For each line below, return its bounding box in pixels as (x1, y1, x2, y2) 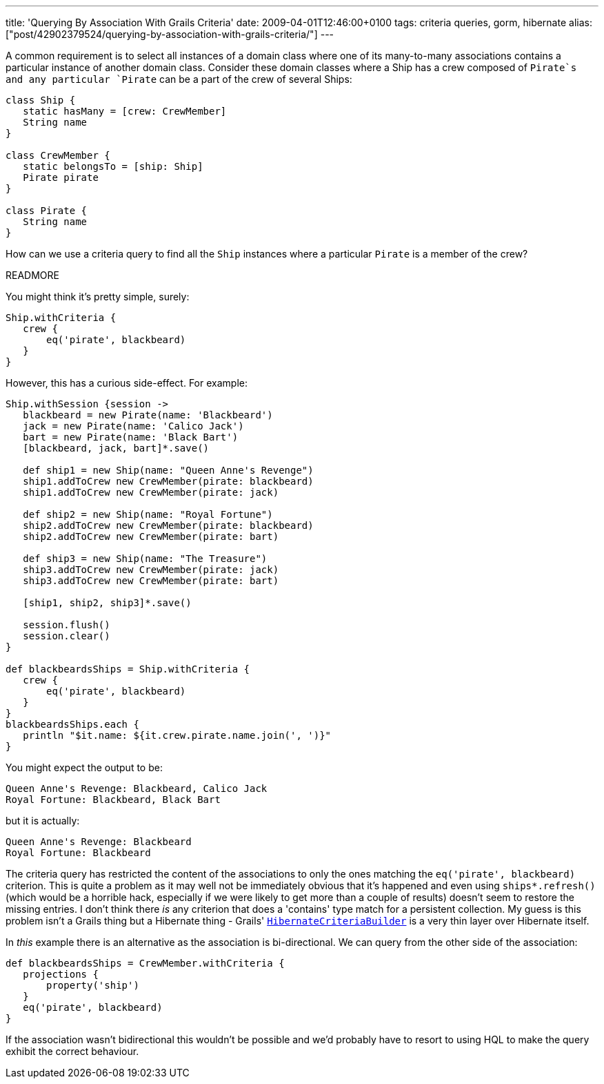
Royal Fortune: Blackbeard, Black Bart (6, 794, 221, 805)
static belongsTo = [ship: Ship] (23, 161, 203, 172)
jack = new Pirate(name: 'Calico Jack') (23, 420, 244, 432)
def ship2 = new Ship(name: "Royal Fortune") (23, 509, 273, 520)
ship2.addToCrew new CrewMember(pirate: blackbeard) (23, 520, 314, 531)
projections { (23, 969, 99, 980)
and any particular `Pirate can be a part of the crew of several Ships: (6, 73, 352, 85)
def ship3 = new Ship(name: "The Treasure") (23, 553, 268, 564)
